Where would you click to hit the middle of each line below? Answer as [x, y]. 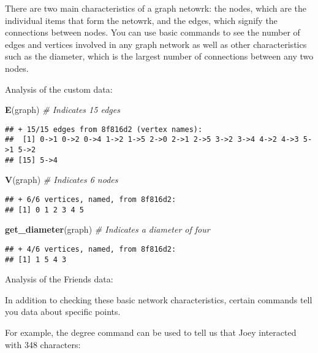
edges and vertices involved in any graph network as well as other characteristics [156, 44]
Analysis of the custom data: [59, 89]
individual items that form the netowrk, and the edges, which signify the [141, 20]
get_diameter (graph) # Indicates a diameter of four [108, 229]
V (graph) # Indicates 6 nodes [62, 180]
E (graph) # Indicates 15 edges [62, 110]
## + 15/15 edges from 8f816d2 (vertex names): [104, 129]
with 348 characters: [43, 344]
